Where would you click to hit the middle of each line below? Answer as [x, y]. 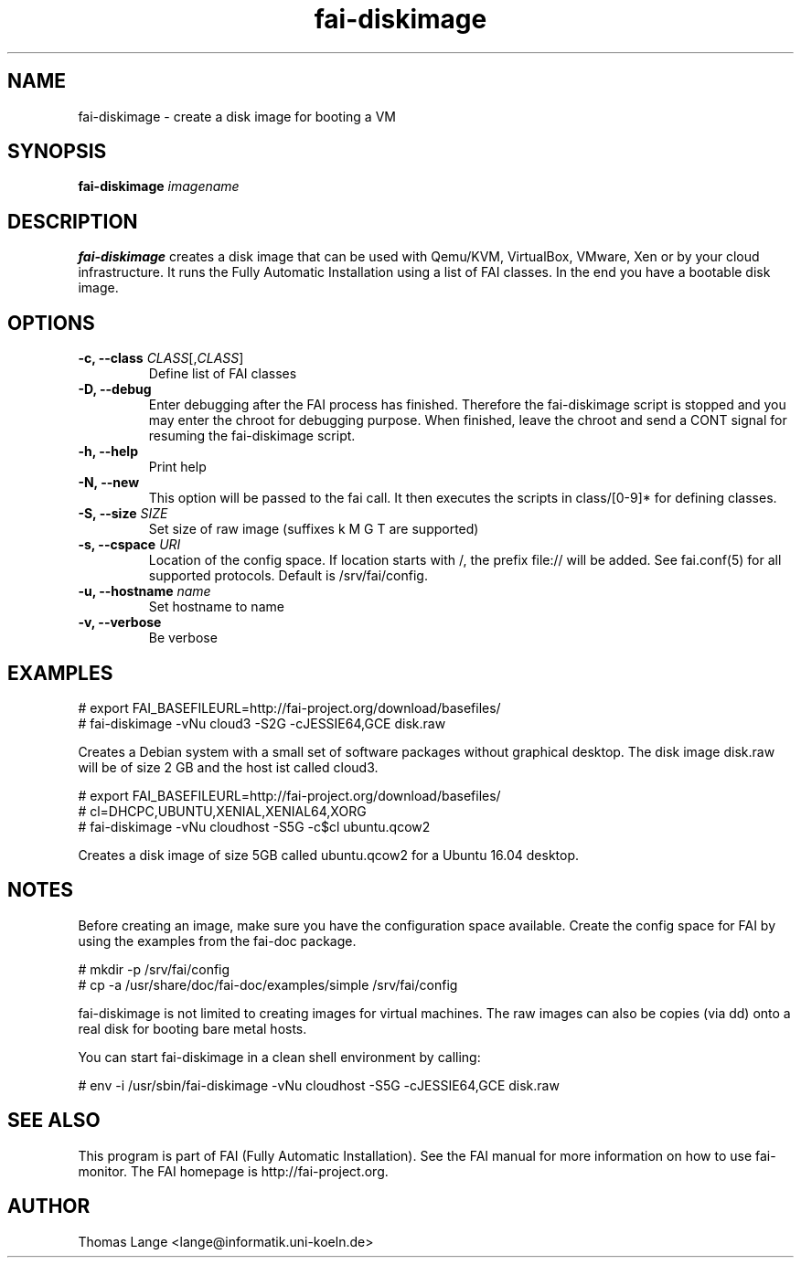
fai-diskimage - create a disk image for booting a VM [237, 116]
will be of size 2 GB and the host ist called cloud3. [228, 767]
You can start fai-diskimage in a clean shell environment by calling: [279, 1057]
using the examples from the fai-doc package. [217, 941]
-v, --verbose [120, 622]
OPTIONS [51, 323]
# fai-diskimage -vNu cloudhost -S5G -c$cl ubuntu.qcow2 [254, 826]
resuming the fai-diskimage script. [252, 436]
